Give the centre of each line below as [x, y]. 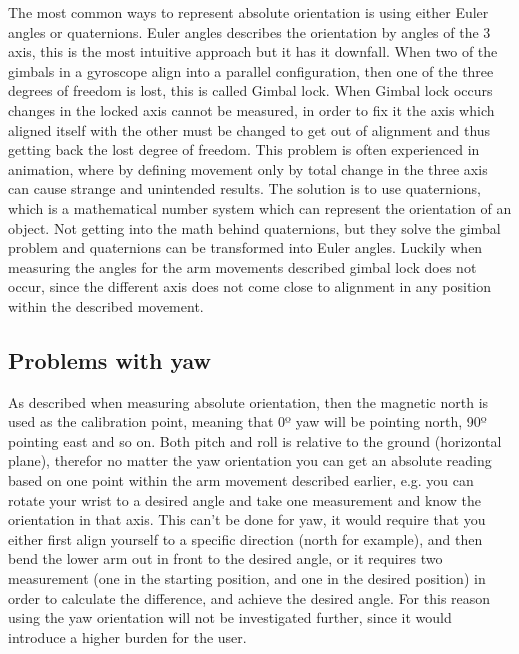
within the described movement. [106, 305]
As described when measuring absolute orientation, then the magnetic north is [248, 401]
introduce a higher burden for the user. [127, 636]
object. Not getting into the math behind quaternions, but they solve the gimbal [254, 227]
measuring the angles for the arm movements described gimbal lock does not [242, 266]
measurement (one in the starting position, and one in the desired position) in [247, 578]
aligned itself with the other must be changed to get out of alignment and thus [249, 129]
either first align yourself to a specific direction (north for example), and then [245, 538]
